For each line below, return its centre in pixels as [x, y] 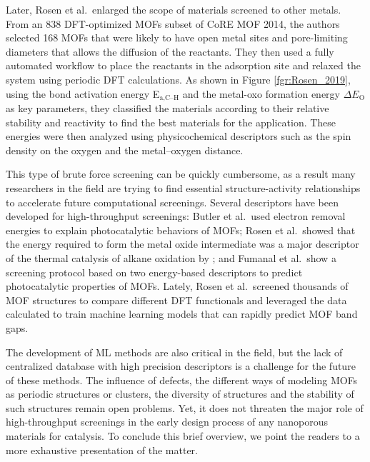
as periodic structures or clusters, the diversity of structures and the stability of [180, 394]
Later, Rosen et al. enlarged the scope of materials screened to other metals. [174, 9]
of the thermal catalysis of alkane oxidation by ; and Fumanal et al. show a [171, 257]
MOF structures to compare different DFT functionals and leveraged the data [176, 300]
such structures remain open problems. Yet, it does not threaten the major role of [185, 407]
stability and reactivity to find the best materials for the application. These [171, 122]
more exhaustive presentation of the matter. [102, 450]
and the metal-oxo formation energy [261, 93]
